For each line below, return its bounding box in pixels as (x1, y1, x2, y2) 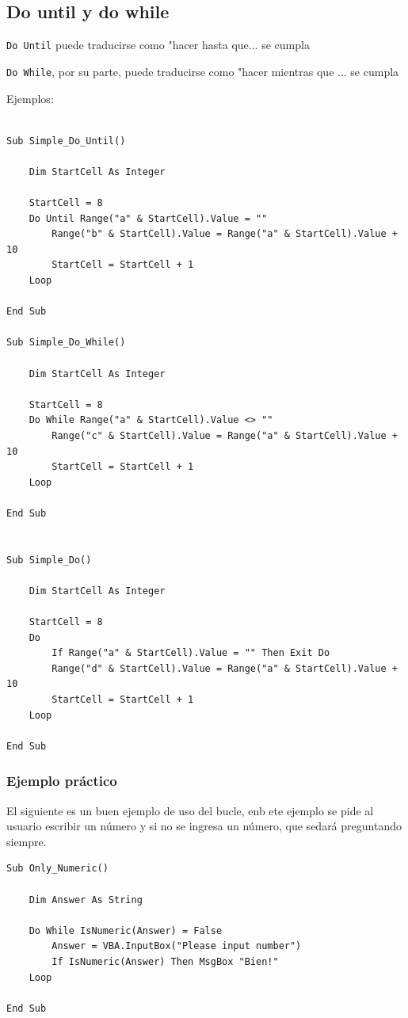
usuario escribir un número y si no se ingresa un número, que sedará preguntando (6, 818, 402, 834)
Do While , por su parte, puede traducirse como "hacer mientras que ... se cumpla (6, 63, 399, 79)
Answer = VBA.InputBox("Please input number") (51, 940, 302, 952)
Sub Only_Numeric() (6, 863, 109, 875)
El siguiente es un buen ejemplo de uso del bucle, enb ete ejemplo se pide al (6, 802, 374, 818)
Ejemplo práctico (6, 771, 117, 791)
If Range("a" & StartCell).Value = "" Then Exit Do (51, 647, 330, 659)
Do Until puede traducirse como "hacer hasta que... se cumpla (6, 36, 310, 53)
